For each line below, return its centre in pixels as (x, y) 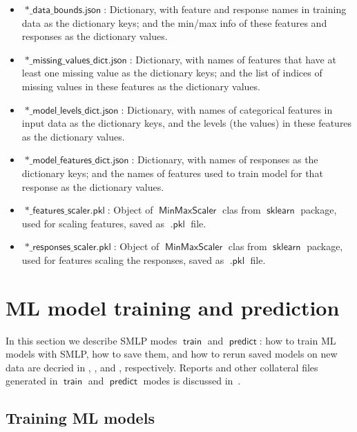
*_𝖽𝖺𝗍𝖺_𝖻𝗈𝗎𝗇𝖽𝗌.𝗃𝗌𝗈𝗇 (63, 10)
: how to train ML (298, 340)
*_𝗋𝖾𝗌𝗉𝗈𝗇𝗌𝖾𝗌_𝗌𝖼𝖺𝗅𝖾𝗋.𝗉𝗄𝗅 (68, 248)
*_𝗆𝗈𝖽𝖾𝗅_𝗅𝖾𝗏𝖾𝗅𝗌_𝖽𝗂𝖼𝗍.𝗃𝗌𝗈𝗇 (71, 111)
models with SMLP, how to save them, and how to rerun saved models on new (172, 354)
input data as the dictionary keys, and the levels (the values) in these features (187, 123)
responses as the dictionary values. (95, 36)
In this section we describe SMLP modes (91, 340)
